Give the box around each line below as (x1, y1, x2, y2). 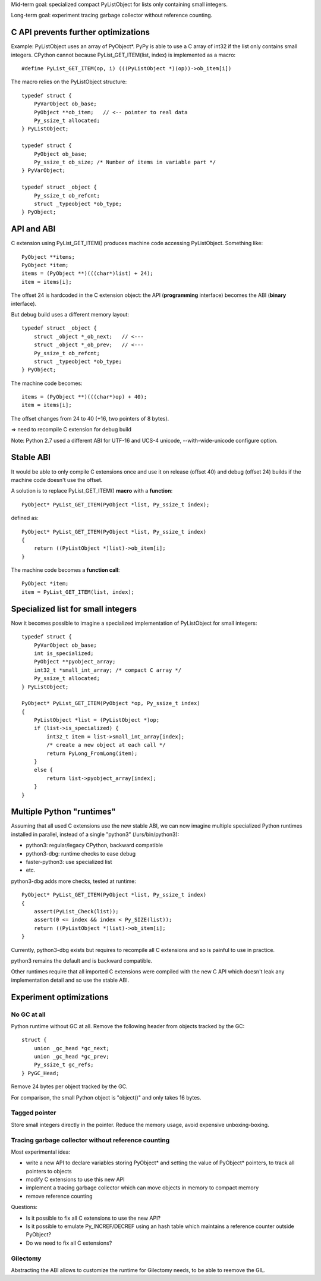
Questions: (11, 1204, 38, 1211)
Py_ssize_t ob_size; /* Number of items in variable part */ (33, 158, 216, 165)
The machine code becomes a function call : (11, 566, 120, 574)
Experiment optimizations (11, 992, 109, 1002)
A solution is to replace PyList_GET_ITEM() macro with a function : (11, 487, 173, 494)
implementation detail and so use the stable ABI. (11, 976, 130, 984)
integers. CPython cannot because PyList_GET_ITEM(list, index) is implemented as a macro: (11, 51, 236, 58)
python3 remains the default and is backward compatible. (11, 957, 153, 964)
